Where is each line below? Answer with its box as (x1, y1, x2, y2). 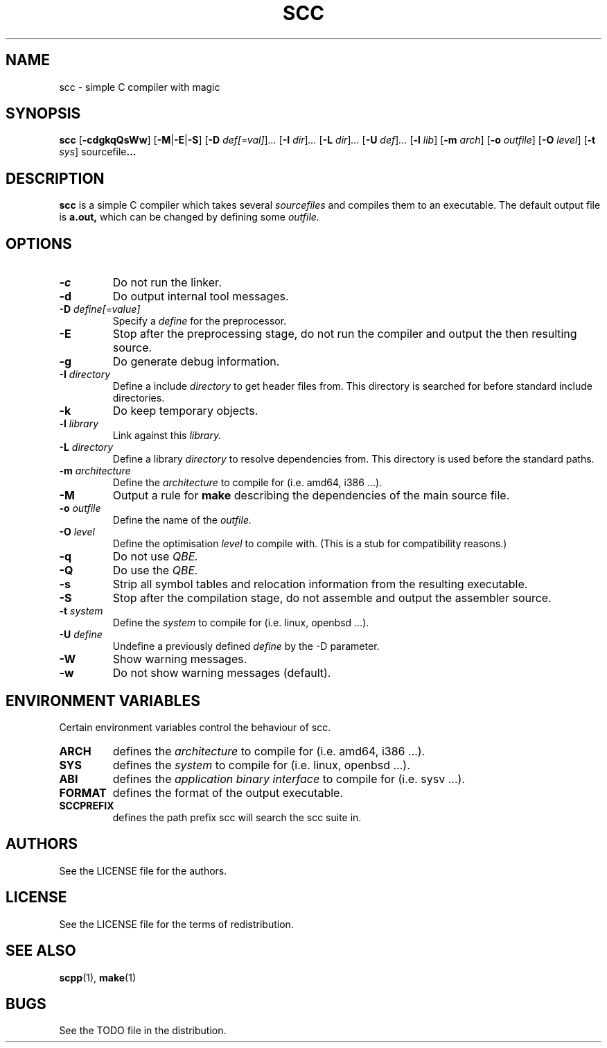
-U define (59, 628, 103, 641)
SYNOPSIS (6, 105, 81, 123)
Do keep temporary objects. (112, 404, 258, 418)
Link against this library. (112, 429, 222, 442)
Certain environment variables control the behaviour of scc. (59, 721, 331, 733)
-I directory (59, 368, 111, 381)
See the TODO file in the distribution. (59, 1024, 227, 1037)
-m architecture (59, 465, 131, 477)
